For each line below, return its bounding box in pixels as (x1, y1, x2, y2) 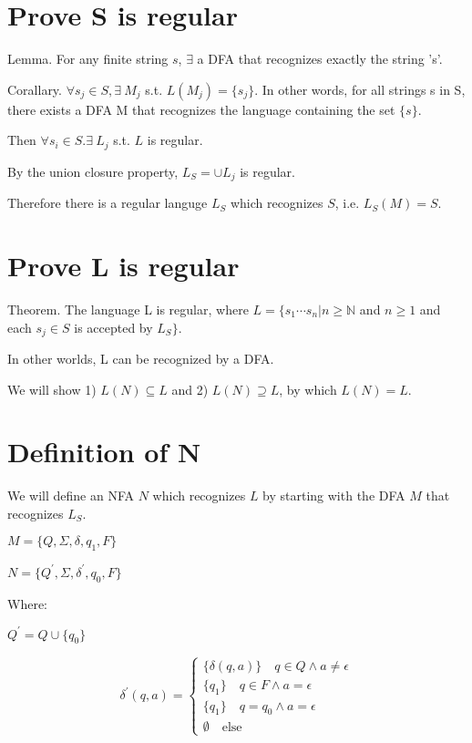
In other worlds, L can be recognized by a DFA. (7, 348, 274, 367)
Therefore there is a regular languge (7, 193, 208, 212)
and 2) (171, 379, 209, 398)
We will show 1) (7, 379, 97, 398)
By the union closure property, (7, 161, 179, 181)
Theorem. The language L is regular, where (7, 299, 249, 318)
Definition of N (7, 433, 201, 470)
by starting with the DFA (262, 486, 405, 505)
